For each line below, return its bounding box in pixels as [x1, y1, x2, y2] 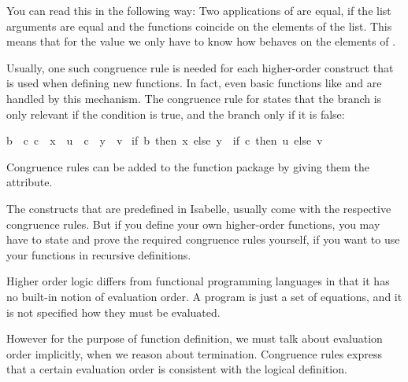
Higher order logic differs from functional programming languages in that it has [6, 273, 390, 289]
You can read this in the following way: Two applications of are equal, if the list [6, 2, 391, 18]
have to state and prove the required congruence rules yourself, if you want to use [6, 231, 400, 248]
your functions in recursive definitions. [6, 246, 191, 263]
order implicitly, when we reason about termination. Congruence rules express [6, 345, 382, 362]
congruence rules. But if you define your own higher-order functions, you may [6, 215, 380, 232]
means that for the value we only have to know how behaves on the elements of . [6, 33, 396, 50]
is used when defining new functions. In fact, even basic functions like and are [6, 75, 382, 91]
